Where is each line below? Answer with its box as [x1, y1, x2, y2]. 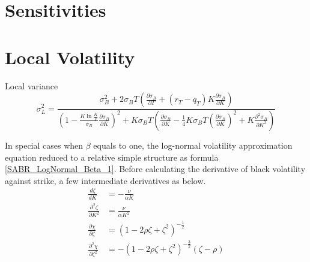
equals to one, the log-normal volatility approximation [93, 138, 293, 151]
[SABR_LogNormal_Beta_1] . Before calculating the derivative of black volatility [5, 162, 306, 175]
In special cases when [5, 138, 84, 151]
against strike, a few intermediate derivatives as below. [5, 174, 206, 186]
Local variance [5, 79, 58, 92]
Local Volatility [5, 44, 135, 69]
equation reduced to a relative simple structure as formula [5, 150, 219, 163]
